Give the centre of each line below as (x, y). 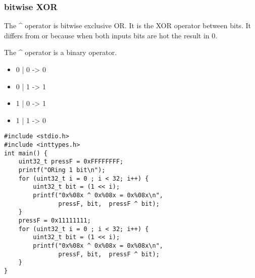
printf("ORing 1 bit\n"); (62, 170)
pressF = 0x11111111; (55, 220)
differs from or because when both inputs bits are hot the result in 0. (111, 35)
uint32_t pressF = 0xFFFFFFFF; (71, 162)
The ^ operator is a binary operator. (61, 52)
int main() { (26, 153)
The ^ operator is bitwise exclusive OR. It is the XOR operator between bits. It (127, 25)
